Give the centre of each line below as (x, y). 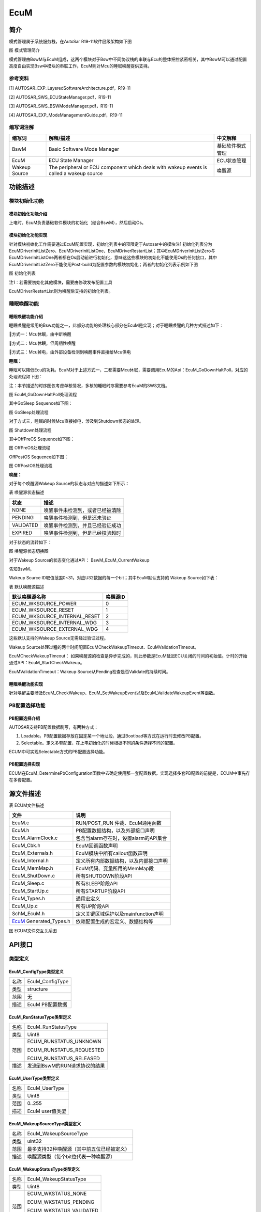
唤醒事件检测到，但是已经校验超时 (82, 533)
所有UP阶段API (93, 907)
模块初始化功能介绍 (28, 214)
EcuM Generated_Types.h (41, 921)
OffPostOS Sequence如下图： (39, 457)
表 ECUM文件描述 (27, 805)
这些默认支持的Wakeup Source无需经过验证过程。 (59, 638)
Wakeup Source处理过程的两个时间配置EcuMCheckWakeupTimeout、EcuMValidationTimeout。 (104, 647)
